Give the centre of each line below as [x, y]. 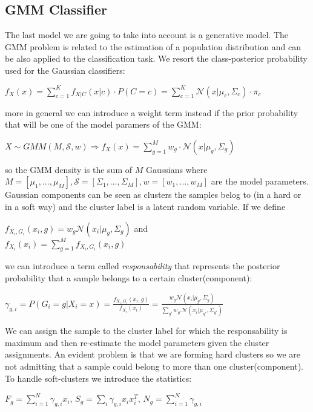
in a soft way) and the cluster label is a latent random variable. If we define [145, 206]
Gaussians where [176, 169]
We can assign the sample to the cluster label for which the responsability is [146, 331]
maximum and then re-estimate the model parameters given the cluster [137, 342]
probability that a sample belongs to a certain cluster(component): [129, 277]
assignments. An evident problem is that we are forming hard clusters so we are [153, 354]
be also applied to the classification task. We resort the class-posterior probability [156, 58]
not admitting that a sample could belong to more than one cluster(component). [154, 366]
